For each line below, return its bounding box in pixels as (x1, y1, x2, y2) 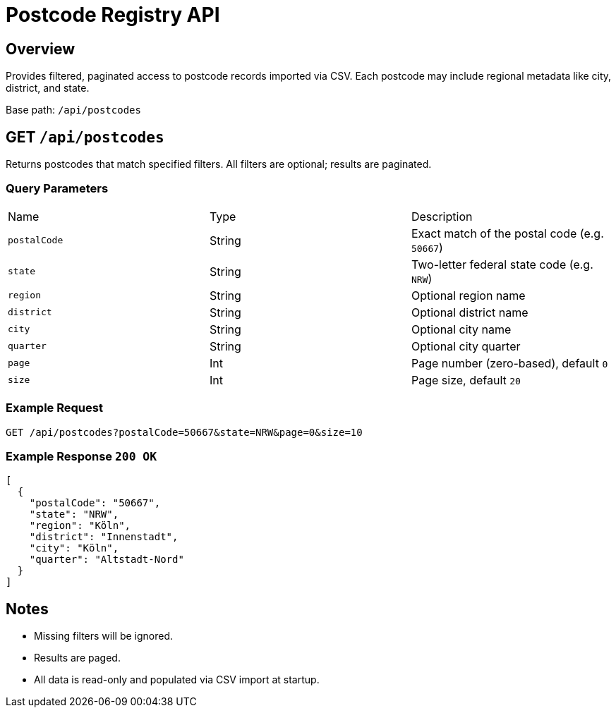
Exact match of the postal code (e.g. (411, 226, 604, 240)
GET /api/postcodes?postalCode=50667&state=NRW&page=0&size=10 (6, 426, 363, 438)
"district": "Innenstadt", (29, 531, 179, 543)
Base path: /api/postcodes (6, 104, 141, 116)
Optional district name (411, 305, 529, 319)
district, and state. (6, 82, 90, 95)
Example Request (6, 401, 103, 415)
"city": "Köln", (29, 542, 119, 554)
